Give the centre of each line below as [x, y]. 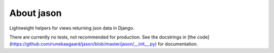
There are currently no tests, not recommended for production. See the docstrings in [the [103, 37]
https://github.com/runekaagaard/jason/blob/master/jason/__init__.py [83, 44]
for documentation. [178, 44]
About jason [36, 13]
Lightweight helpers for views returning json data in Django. [72, 28]
